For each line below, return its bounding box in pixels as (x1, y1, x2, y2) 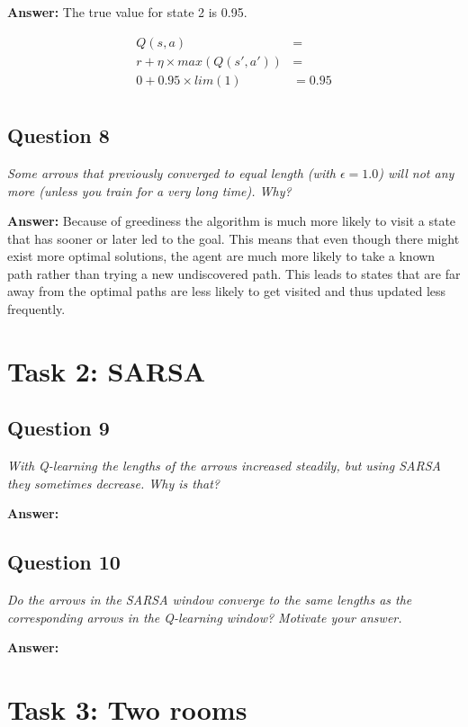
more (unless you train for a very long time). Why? (7, 181, 292, 200)
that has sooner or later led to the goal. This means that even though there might (7, 229, 460, 247)
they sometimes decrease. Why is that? (7, 473, 220, 492)
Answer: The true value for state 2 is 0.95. (7, 3, 247, 21)
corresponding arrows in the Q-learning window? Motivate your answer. (7, 607, 402, 626)
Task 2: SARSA (7, 352, 206, 389)
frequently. (7, 300, 66, 319)
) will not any (378, 163, 454, 182)
